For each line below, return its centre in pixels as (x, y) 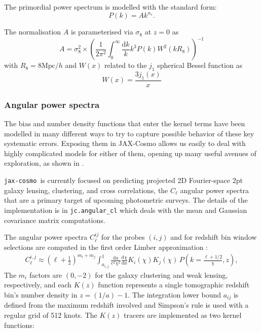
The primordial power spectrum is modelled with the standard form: (110, 7)
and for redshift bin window (214, 237)
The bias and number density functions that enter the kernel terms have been (125, 123)
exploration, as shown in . (44, 163)
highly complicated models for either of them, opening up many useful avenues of (130, 153)
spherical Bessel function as (200, 65)
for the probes (123, 237)
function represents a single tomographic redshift (174, 285)
